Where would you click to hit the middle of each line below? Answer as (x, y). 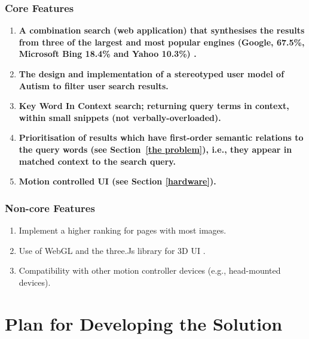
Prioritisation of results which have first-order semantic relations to (161, 137)
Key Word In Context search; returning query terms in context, (154, 106)
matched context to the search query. (97, 161)
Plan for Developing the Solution (144, 323)
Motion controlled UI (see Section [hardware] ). (117, 181)
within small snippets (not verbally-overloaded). (120, 117)
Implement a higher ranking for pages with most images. (123, 230)
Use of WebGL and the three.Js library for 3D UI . (112, 250)
